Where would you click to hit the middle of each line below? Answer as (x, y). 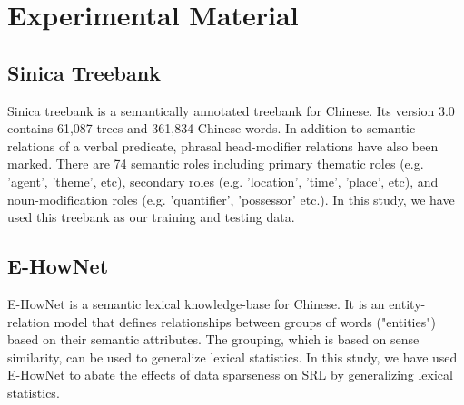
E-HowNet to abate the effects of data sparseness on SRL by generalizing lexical (230, 375)
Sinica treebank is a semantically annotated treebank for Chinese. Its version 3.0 (231, 110)
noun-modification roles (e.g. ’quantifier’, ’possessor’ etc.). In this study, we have (231, 199)
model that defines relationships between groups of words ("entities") (245, 321)
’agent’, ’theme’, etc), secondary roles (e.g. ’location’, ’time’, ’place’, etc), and (223, 181)
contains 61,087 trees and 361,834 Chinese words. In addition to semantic (212, 128)
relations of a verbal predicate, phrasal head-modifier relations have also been (223, 145)
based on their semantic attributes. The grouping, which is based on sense (213, 339)
